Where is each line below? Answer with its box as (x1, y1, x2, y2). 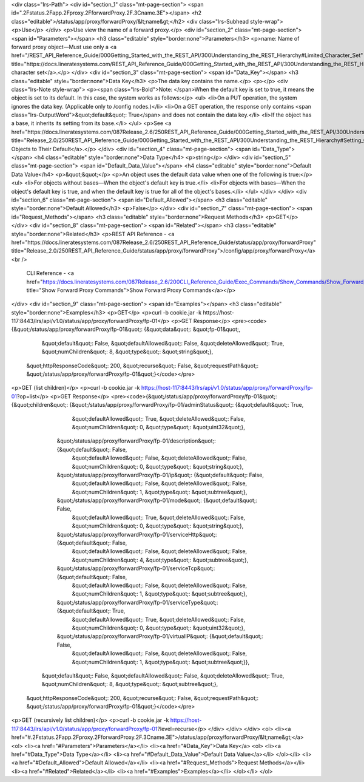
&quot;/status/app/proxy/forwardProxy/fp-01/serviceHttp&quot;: (56, 531, 217, 538)
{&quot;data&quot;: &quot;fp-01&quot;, (143, 325, 241, 333)
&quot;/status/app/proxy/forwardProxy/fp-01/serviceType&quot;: (56, 599, 218, 606)
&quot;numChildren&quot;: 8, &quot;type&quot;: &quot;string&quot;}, (41, 348, 214, 355)
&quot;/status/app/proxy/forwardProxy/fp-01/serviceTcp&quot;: (56, 565, 215, 572)
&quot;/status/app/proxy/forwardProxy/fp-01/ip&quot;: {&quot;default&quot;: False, (56, 471, 264, 478)
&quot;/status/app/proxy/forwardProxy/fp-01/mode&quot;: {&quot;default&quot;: (56, 497, 258, 504)
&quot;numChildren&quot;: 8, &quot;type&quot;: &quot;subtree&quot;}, (41, 681, 218, 688)
